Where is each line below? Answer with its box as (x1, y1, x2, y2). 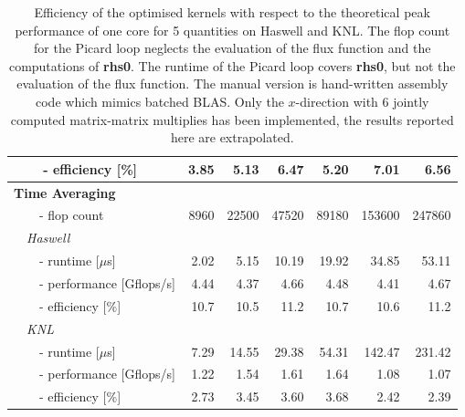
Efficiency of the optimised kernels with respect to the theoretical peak (34, 3, 430, 21)
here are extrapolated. (170, 128, 294, 147)
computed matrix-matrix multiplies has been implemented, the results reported (10, 109, 454, 129)
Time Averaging (14, 182, 116, 202)
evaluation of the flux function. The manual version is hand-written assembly (16, 74, 449, 93)
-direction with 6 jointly (295, 91, 429, 110)
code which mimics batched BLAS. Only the (36, 91, 284, 110)
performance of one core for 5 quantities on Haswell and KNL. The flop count (15, 20, 450, 39)
